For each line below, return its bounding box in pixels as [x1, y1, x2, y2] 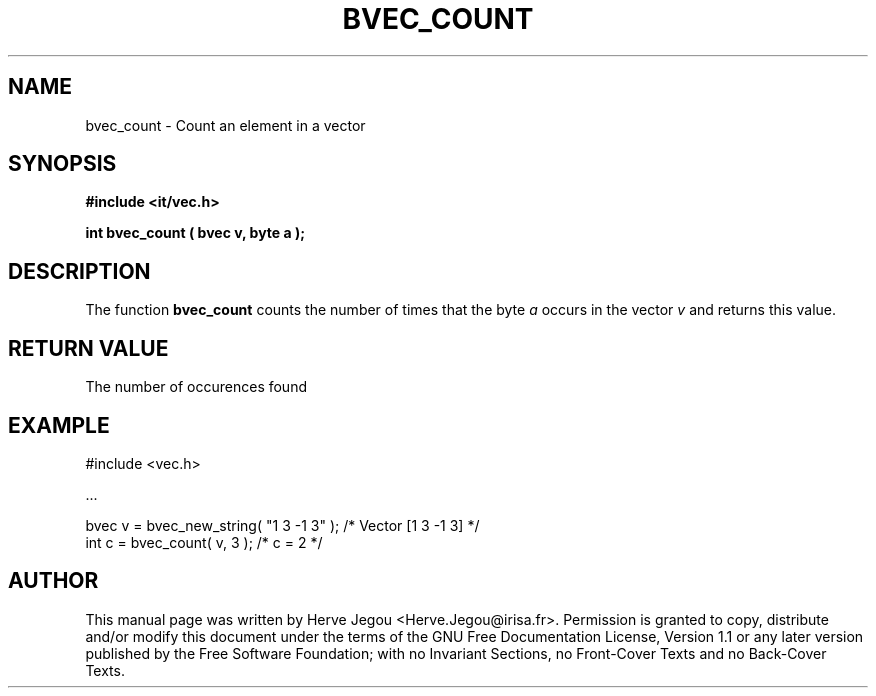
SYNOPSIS [8, 151, 117, 177]
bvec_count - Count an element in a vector [85, 116, 366, 134]
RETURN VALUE [8, 335, 169, 361]
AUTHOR [8, 568, 99, 594]
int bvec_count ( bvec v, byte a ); [85, 224, 306, 242]
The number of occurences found [85, 378, 307, 396]
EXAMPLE [8, 412, 110, 438]
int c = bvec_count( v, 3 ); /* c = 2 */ [85, 533, 323, 551]
